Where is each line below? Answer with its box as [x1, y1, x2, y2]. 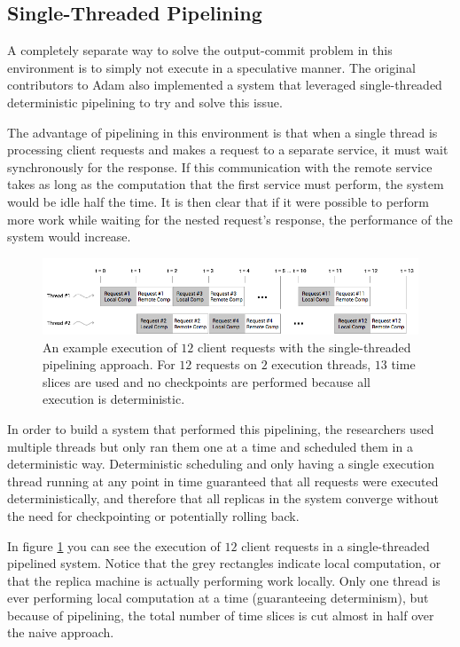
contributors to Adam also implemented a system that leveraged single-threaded [7, 75, 442, 94]
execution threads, [271, 355, 371, 374]
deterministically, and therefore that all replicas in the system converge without [7, 489, 440, 508]
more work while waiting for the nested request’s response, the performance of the [7, 209, 453, 228]
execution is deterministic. [43, 390, 185, 408]
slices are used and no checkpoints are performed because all [43, 372, 370, 391]
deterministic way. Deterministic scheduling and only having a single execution [7, 454, 435, 473]
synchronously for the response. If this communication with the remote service [7, 157, 433, 176]
